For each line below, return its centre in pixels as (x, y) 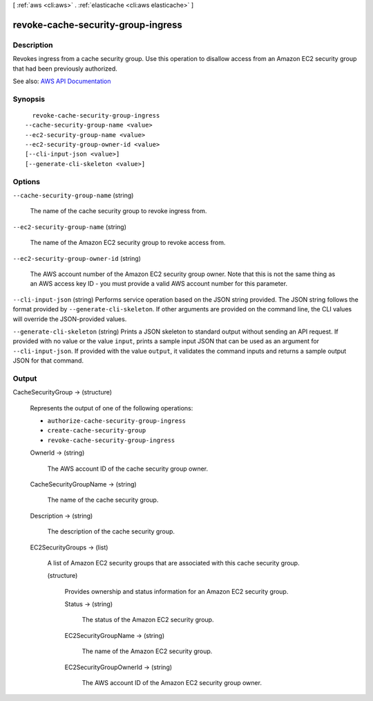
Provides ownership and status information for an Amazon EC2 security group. (176, 591)
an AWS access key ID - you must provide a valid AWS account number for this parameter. (159, 284)
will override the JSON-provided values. (70, 319)
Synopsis (29, 99)
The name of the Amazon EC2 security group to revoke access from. (128, 243)
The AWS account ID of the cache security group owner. (128, 468)
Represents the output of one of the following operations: (112, 408)
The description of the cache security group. (111, 531)
